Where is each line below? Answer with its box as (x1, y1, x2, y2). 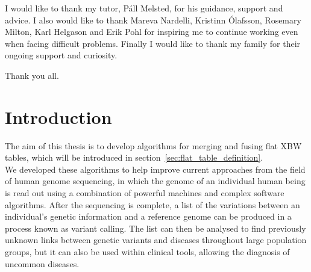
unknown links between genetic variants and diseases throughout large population (5, 233, 307, 246)
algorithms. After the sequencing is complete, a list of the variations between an (5, 198, 300, 211)
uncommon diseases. (5, 257, 80, 270)
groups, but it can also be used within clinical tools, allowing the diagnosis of (5, 246, 290, 258)
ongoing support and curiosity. (5, 49, 118, 61)
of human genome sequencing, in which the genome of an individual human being (5, 175, 306, 187)
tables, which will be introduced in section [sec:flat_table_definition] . (5, 151, 263, 164)
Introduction (5, 104, 112, 129)
